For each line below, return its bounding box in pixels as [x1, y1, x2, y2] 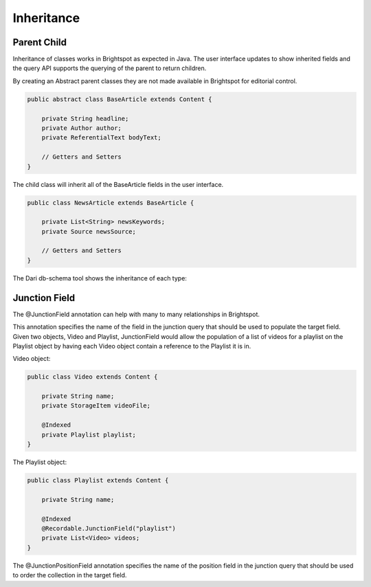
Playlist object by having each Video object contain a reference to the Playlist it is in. [12, 342, 251, 350]
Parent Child [12, 36, 67, 48]
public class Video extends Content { [27, 373, 158, 381]
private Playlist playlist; [41, 430, 137, 439]
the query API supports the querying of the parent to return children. [12, 64, 207, 72]
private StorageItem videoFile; [41, 402, 151, 410]
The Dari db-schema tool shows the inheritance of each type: [12, 274, 187, 282]
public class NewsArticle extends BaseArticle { [27, 199, 194, 206]
